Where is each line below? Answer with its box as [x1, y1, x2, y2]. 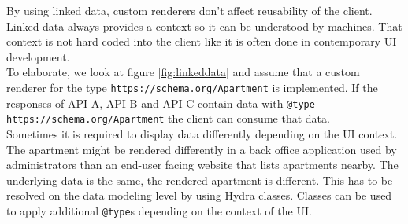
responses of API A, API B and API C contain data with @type [6, 94, 315, 111]
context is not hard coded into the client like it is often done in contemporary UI [6, 33, 397, 50]
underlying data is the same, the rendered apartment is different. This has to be [6, 171, 393, 188]
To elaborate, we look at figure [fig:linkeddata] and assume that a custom [6, 64, 360, 80]
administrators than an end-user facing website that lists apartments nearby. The [6, 156, 399, 173]
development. [6, 48, 70, 64]
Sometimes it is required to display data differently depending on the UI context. [6, 125, 398, 141]
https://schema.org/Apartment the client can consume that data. [6, 110, 330, 127]
